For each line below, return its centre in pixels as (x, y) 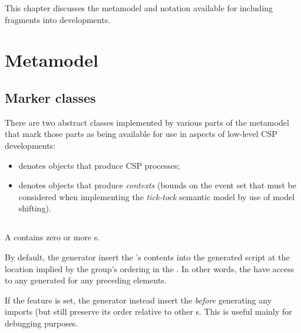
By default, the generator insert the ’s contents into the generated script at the (147, 257)
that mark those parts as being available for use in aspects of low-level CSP (141, 134)
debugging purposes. (42, 323)
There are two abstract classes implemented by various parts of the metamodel (147, 122)
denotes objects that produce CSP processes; (99, 165)
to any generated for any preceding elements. (86, 280)
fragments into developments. (58, 19)
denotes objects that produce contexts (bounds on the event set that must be (157, 185)
